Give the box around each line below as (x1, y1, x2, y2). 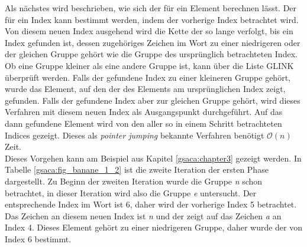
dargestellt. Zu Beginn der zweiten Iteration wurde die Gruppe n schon (5, 174, 263, 187)
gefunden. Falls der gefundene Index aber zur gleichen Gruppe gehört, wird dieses (5, 94, 300, 106)
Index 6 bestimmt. (5, 232, 72, 245)
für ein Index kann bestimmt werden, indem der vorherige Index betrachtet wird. (5, 13, 299, 25)
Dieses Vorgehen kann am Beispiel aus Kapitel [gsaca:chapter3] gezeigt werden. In (5, 152, 302, 164)
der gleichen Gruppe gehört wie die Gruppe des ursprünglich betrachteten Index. (5, 48, 298, 60)
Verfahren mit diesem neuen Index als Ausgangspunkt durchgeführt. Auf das (5, 106, 283, 118)
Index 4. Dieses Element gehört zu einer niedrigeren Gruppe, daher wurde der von (5, 221, 303, 233)
